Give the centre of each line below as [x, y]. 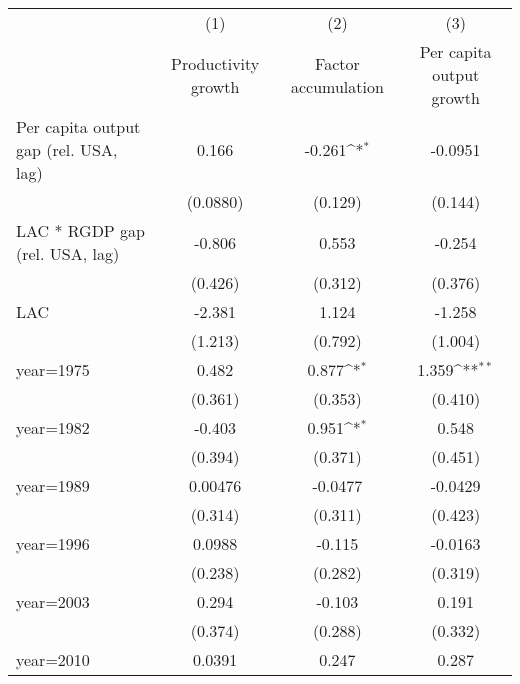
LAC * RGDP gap [80, 230]
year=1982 [53, 427]
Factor [337, 63]
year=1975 [53, 369]
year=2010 [53, 659]
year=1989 [53, 485]
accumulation [337, 86]
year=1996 [53, 543]
